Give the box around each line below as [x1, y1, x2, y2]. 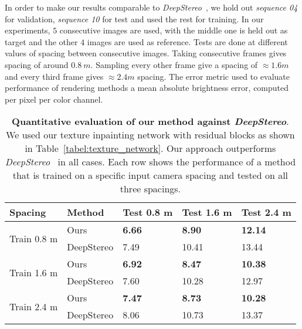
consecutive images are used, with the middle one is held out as [59, 24, 288, 36]
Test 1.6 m [182, 205, 232, 219]
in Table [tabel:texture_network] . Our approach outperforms [25, 141, 276, 155]
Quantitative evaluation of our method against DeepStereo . [12, 114, 289, 128]
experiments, [5, 24, 50, 36]
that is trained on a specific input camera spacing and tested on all [12, 168, 289, 182]
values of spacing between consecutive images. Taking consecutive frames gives [5, 47, 287, 59]
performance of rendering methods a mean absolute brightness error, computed [5, 82, 289, 94]
